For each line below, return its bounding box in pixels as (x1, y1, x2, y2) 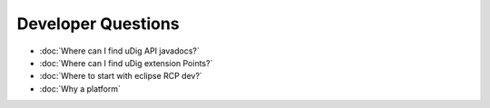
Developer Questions (16, 14, 181, 34)
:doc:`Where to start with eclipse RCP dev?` (39, 71, 203, 82)
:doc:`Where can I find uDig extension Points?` (39, 57, 213, 68)
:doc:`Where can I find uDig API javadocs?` (39, 45, 200, 56)
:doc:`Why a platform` (39, 83, 122, 94)
